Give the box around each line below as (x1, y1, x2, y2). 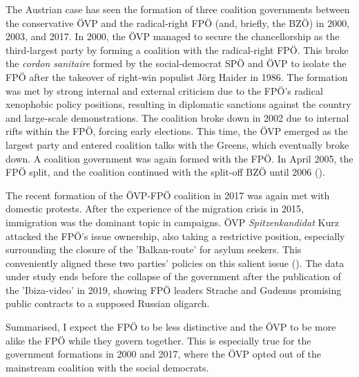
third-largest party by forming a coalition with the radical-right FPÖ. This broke (6, 42, 349, 57)
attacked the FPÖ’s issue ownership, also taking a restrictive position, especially (6, 228, 345, 243)
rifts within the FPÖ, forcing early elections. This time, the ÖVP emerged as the (6, 124, 348, 138)
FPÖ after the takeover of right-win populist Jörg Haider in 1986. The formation (6, 69, 348, 84)
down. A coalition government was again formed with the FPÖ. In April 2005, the (6, 151, 353, 165)
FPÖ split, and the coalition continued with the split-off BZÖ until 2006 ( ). (6, 165, 325, 179)
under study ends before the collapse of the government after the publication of (6, 269, 341, 284)
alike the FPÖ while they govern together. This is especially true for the (6, 333, 311, 347)
